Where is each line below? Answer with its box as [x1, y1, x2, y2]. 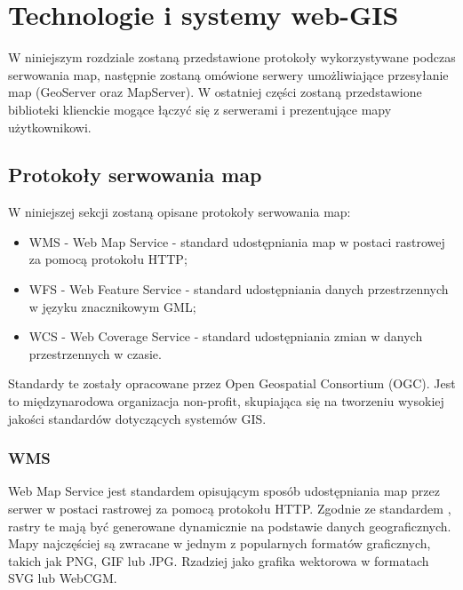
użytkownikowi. [8, 117, 92, 136]
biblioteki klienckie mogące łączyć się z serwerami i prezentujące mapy [8, 100, 392, 118]
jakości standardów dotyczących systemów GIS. [8, 409, 267, 427]
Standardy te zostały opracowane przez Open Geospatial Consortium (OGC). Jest [8, 374, 456, 393]
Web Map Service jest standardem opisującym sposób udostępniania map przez [8, 482, 440, 500]
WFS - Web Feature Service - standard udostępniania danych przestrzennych [28, 280, 449, 299]
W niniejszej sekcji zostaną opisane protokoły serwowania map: [8, 203, 351, 221]
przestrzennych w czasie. [28, 344, 162, 363]
